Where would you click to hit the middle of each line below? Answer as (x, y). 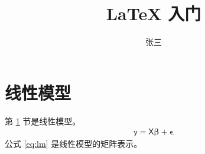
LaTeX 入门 (154, 13)
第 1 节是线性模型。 (43, 121)
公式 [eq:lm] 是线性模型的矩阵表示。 (74, 144)
